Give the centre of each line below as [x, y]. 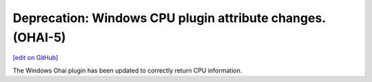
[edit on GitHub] [35, 58]
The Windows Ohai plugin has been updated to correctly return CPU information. [127, 70]
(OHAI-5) [39, 37]
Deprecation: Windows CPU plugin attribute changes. [169, 18]
